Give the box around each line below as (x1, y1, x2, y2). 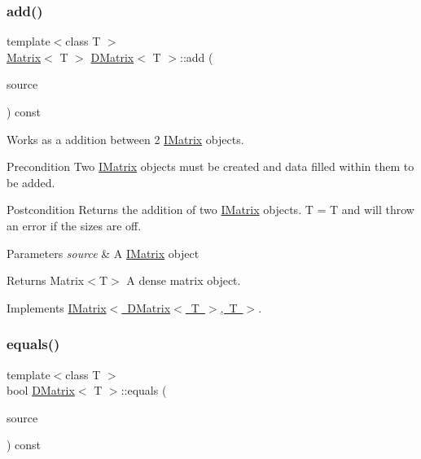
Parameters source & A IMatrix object (7, 244, 200, 261)
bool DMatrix (7, 382, 75, 399)
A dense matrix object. (126, 272, 241, 289)
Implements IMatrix (7, 299, 107, 316)
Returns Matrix (7, 272, 85, 289)
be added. (7, 173, 55, 190)
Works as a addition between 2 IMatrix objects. (7, 130, 244, 147)
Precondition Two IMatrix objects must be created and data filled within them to (7, 158, 414, 175)
